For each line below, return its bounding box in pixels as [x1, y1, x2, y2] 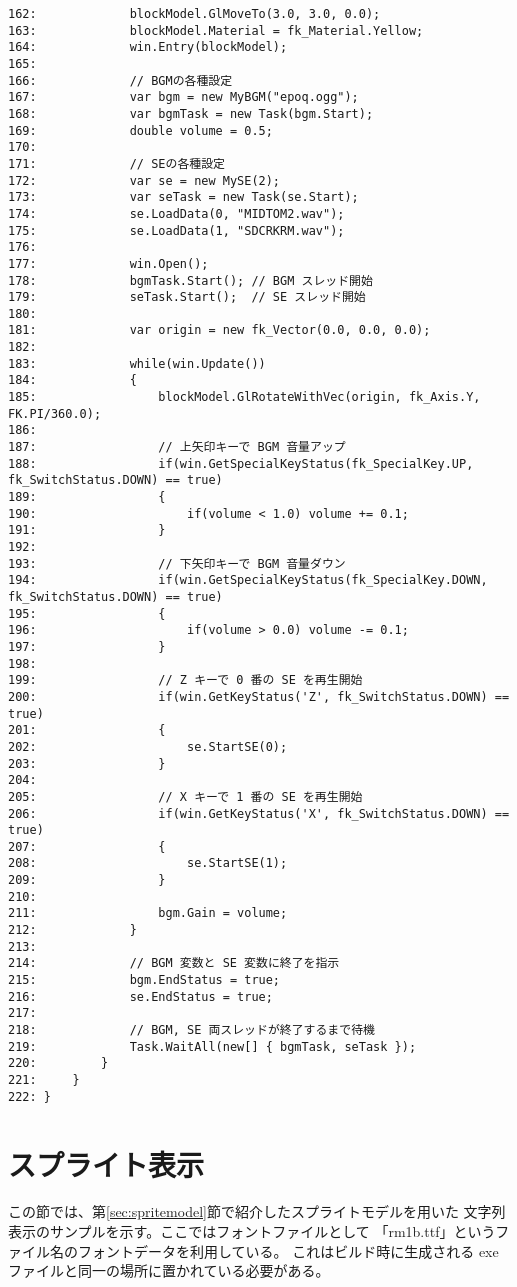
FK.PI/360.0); [8, 406, 102, 421]
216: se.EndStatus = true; [8, 989, 273, 1004]
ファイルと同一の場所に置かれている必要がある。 [8, 1260, 330, 1281]
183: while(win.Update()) [8, 356, 266, 371]
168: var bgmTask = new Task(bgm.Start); [8, 106, 374, 121]
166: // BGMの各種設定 [8, 73, 233, 88]
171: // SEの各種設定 [8, 156, 225, 171]
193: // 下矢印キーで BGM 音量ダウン [8, 556, 346, 571]
